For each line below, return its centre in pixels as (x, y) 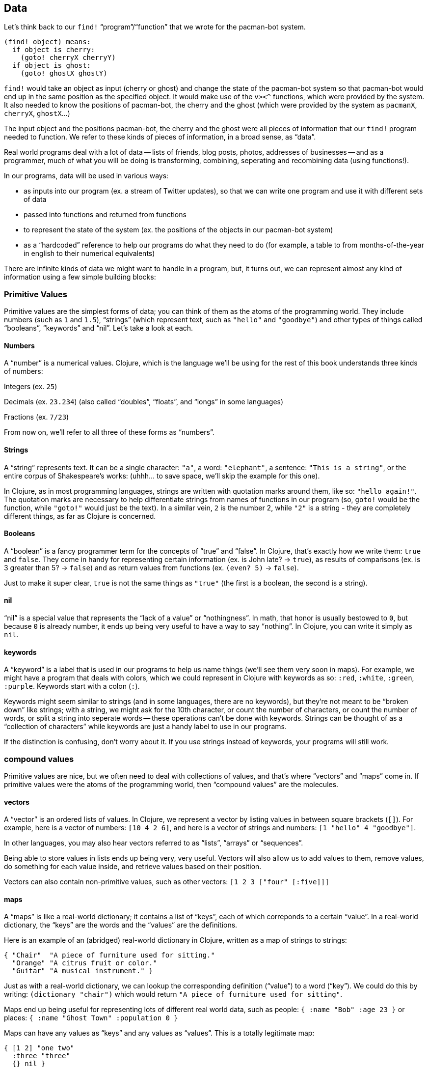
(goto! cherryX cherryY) (68, 58)
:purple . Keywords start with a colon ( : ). (72, 686)
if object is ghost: (52, 66)
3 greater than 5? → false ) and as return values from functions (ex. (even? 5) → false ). (151, 567)
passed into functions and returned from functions (105, 215)
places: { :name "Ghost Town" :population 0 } (91, 1018)
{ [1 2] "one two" (39, 1048)
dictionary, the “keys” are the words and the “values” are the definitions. (121, 925)
